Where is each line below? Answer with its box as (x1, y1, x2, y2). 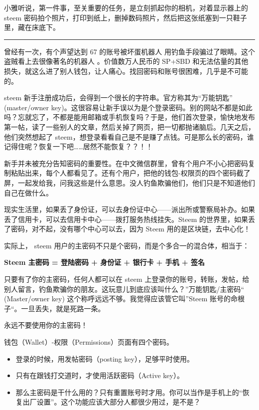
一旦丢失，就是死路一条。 (21, 303, 105, 313)
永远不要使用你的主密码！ (4, 320, 88, 330)
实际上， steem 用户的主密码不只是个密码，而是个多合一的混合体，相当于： (4, 240, 250, 250)
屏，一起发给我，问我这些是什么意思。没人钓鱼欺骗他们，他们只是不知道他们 (4, 177, 255, 188)
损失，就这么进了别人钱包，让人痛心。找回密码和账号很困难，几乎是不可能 (4, 65, 248, 76)
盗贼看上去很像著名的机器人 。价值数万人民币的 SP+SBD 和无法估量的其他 (4, 56, 249, 66)
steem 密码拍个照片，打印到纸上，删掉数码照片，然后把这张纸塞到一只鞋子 (4, 12, 247, 22)
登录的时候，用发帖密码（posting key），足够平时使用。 (15, 353, 194, 364)
